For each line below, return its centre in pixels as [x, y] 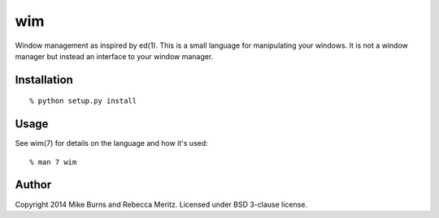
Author [33, 185]
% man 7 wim [53, 162]
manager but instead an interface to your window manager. [114, 56]
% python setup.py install [83, 101]
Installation [44, 80]
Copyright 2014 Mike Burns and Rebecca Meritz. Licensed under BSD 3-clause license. [161, 204]
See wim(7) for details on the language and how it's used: [112, 143]
